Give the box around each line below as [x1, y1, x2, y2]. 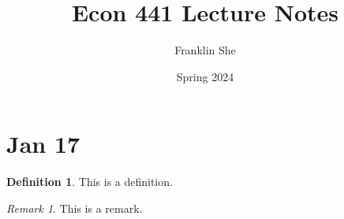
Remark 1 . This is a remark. [6, 199, 143, 216]
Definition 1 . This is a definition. [6, 173, 173, 190]
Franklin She [174, 42, 236, 58]
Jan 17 [6, 128, 80, 160]
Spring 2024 [176, 68, 234, 84]
